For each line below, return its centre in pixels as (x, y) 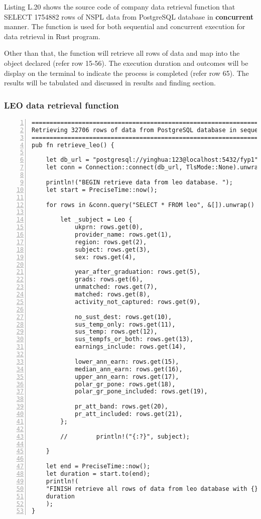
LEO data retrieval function (61, 105)
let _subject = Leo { (96, 220)
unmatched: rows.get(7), (116, 287)
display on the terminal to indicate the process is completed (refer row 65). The (126, 73)
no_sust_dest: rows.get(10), (123, 317)
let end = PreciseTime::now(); (98, 466)
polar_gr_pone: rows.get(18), (125, 384)
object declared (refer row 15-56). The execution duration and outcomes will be (126, 63)
